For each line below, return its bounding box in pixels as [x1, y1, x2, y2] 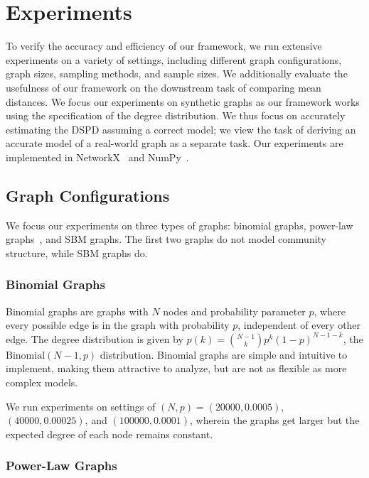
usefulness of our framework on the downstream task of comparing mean [6, 80, 321, 94]
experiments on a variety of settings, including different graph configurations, [6, 52, 342, 67]
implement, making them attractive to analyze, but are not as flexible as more [6, 361, 347, 376]
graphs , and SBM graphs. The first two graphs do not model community [6, 232, 327, 246]
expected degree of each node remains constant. [6, 426, 213, 441]
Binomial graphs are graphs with [6, 303, 149, 318]
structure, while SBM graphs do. [6, 245, 148, 260]
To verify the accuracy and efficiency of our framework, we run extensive [6, 38, 322, 53]
